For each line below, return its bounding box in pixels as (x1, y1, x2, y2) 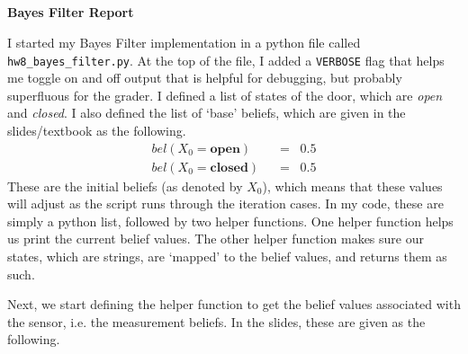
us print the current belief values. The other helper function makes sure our (7, 229, 424, 248)
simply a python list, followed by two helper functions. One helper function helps (7, 211, 454, 230)
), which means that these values (262, 176, 443, 195)
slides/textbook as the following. (7, 121, 186, 139)
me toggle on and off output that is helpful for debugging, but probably (7, 68, 402, 87)
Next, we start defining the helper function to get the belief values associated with (7, 295, 461, 314)
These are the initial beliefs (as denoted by (7, 176, 243, 195)
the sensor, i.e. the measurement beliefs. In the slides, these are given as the (7, 312, 426, 331)
